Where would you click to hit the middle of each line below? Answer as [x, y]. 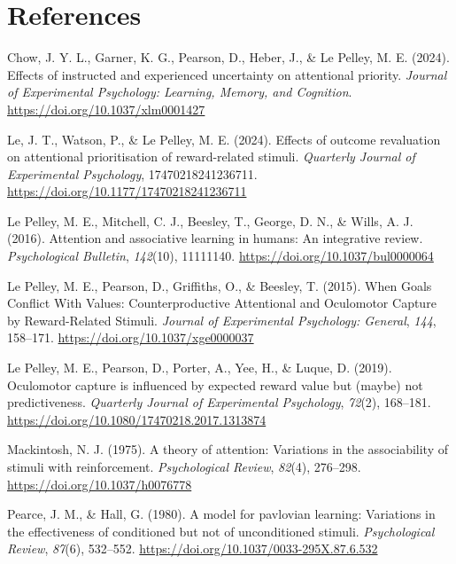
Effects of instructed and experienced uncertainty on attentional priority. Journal [227, 74]
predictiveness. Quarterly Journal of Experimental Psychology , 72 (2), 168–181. [219, 402]
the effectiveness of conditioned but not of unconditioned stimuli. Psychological [221, 531]
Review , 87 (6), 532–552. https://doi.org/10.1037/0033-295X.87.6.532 [193, 548]
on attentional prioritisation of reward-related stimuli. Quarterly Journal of [211, 157]
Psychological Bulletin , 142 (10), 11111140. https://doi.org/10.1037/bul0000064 [220, 256]
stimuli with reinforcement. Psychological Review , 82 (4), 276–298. [184, 466]
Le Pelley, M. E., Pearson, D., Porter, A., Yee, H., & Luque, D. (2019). [200, 368]
